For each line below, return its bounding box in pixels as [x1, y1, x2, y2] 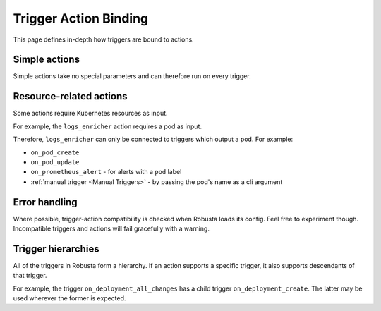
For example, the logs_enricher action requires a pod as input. [13, 122, 202, 130]
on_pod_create [30, 148, 80, 157]
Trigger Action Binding [13, 11, 149, 26]
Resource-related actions [13, 90, 128, 102]
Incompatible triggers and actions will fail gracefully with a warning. [13, 224, 210, 233]
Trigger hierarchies [13, 243, 99, 255]
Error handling [13, 196, 78, 208]
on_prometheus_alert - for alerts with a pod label [30, 168, 182, 176]
